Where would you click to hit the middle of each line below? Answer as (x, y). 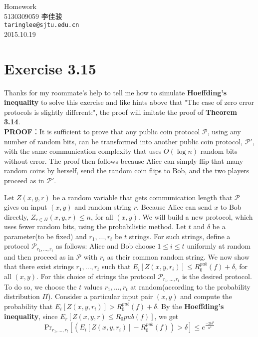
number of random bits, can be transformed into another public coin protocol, (124, 141)
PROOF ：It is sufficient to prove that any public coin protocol (102, 131)
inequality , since (31, 316)
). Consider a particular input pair (101, 296)
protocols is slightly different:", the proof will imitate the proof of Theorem (121, 112)
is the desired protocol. (217, 276)
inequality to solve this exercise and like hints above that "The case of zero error (129, 102)
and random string (103, 207)
